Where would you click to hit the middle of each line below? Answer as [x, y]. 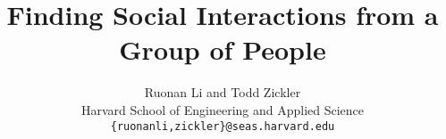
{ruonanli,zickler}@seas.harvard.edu [223, 126]
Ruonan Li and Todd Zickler [223, 92]
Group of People [223, 49]
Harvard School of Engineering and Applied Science [223, 109]
